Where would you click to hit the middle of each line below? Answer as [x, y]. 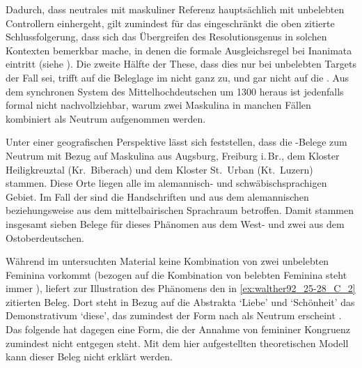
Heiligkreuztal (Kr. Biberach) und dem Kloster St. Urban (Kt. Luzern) [159, 169]
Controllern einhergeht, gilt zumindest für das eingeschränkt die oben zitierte [170, 23]
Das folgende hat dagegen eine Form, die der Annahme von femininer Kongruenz [178, 329]
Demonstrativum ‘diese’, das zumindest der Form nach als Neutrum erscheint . [174, 315]
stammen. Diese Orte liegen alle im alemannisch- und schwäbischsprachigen [166, 183]
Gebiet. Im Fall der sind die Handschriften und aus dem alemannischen [157, 196]
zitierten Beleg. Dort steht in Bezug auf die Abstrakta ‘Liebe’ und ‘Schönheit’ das [180, 301]
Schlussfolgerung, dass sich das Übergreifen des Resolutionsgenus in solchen [166, 37]
